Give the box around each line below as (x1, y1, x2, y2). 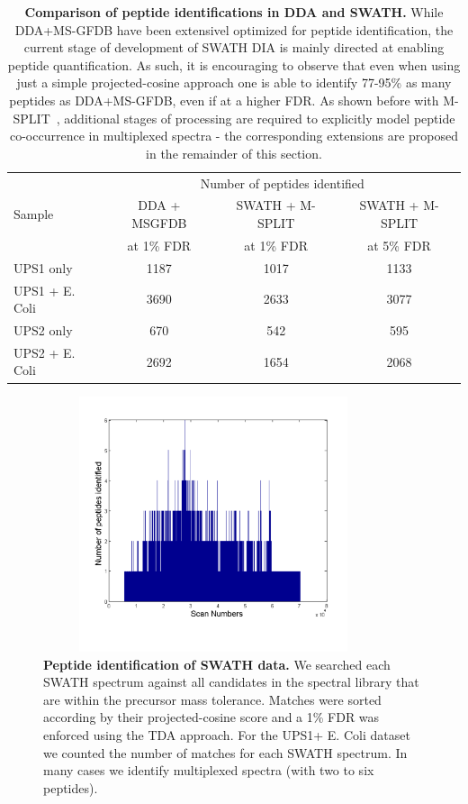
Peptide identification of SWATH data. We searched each (43, 654, 391, 673)
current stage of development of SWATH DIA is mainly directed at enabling (23, 38, 445, 57)
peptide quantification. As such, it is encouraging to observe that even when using (7, 55, 461, 74)
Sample (13, 205, 54, 224)
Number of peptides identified (200, 173, 364, 192)
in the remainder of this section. (146, 143, 322, 162)
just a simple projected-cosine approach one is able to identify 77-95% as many (16, 73, 452, 92)
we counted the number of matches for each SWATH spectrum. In (43, 743, 408, 762)
